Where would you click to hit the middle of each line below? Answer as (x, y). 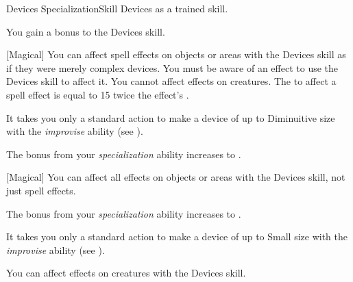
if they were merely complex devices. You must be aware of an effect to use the (172, 67)
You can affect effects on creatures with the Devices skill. (126, 273)
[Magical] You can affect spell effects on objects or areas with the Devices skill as (176, 54)
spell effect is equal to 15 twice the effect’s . (98, 94)
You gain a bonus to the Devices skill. (86, 31)
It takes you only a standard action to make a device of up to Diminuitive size (171, 117)
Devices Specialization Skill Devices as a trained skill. (117, 8)
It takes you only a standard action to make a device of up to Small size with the (177, 236)
